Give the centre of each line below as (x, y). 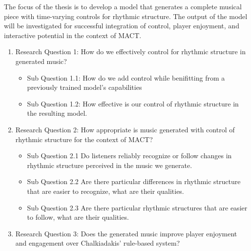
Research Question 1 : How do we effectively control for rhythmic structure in (130, 52)
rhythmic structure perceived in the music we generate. (110, 165)
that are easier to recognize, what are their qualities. (105, 191)
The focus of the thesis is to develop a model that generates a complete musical (123, 6)
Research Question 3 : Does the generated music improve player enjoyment (126, 233)
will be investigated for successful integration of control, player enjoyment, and (122, 26)
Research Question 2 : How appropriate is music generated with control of (125, 129)
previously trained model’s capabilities (84, 87)
